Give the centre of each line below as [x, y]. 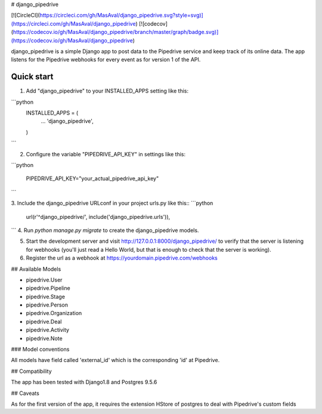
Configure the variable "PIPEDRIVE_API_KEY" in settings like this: [106, 154]
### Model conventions [40, 350]
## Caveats [25, 393]
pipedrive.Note [44, 338]
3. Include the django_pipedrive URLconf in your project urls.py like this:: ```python [112, 203]
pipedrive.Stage [46, 296]
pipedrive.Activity [48, 330]
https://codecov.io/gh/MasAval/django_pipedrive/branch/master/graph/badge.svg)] [116, 32]
